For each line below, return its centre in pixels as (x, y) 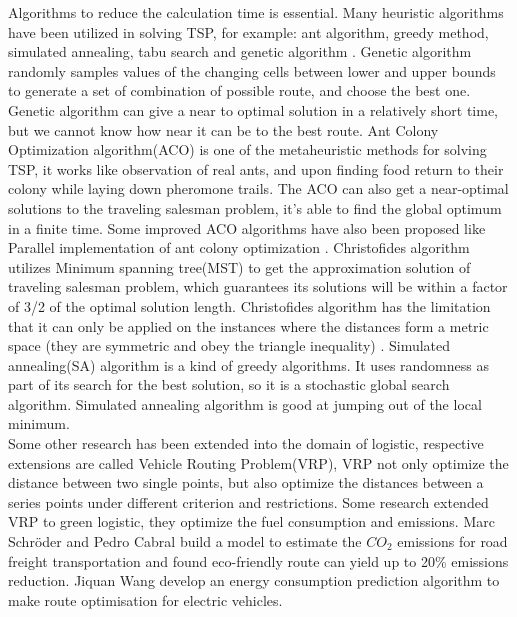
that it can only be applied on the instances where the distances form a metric (248, 325)
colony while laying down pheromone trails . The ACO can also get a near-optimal (258, 188)
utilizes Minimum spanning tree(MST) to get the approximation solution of (239, 266)
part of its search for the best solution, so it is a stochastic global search (229, 384)
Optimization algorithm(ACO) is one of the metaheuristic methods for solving (247, 149)
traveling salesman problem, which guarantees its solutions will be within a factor (258, 286)
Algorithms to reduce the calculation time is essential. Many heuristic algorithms (256, 12)
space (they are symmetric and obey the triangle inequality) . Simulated (229, 345)
